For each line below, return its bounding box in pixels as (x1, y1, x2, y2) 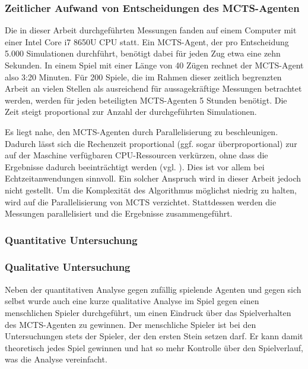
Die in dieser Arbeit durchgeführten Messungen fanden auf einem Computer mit (5, 24, 297, 36)
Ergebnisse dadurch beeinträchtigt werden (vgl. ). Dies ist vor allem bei (5, 160, 265, 173)
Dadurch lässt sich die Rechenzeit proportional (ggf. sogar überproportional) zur (5, 137, 297, 149)
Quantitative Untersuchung (5, 232, 138, 247)
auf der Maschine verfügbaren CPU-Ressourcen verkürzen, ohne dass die (5, 149, 268, 161)
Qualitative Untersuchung (5, 259, 131, 274)
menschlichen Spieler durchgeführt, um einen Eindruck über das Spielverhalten (5, 306, 291, 318)
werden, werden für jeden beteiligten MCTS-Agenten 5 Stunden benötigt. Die (5, 93, 287, 106)
